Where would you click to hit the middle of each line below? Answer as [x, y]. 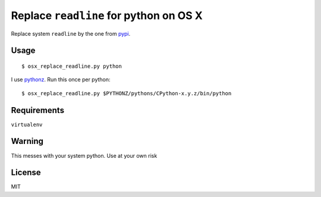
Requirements [38, 110]
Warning [27, 141]
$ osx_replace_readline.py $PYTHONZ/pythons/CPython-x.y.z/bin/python [127, 93]
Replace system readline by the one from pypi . [71, 33]
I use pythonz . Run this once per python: [61, 80]
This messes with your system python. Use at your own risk [84, 155]
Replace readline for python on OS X [107, 15]
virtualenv [27, 124]
